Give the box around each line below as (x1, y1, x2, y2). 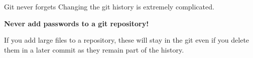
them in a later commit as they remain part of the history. (4, 44, 184, 55)
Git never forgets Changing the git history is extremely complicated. (4, 1, 214, 11)
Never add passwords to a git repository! (4, 18, 149, 28)
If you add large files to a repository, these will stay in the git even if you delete (4, 35, 249, 45)
